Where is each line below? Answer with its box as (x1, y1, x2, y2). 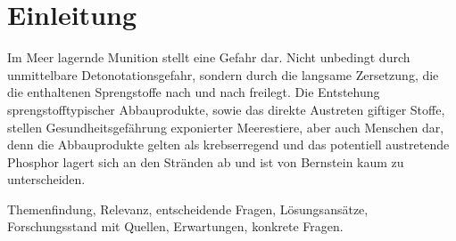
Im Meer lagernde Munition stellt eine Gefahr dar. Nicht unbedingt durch (7, 48, 410, 67)
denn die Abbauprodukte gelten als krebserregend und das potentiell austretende (7, 135, 450, 154)
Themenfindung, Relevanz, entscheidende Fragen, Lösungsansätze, (7, 199, 369, 218)
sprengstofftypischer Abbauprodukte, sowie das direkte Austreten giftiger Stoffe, (7, 100, 445, 118)
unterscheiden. (7, 170, 86, 189)
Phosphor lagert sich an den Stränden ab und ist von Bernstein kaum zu (7, 152, 404, 171)
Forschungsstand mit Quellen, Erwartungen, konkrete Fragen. (7, 217, 344, 236)
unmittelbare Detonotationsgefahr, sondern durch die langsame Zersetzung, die (7, 65, 439, 84)
